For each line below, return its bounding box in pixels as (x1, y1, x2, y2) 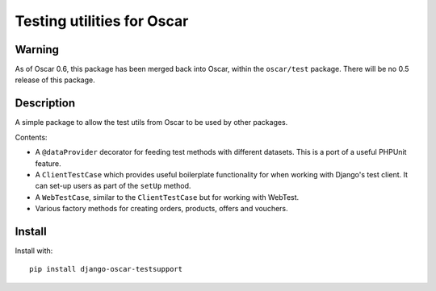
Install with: (15, 246, 53, 256)
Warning (15, 43, 60, 56)
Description (15, 97, 76, 110)
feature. (35, 158, 62, 168)
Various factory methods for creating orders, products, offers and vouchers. (35, 204, 288, 214)
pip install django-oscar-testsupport (29, 264, 183, 274)
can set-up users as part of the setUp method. (35, 181, 191, 191)
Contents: (15, 132, 48, 142)
